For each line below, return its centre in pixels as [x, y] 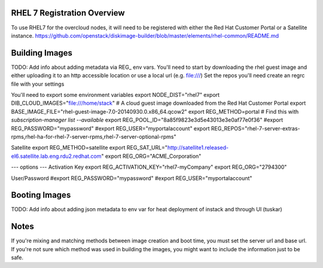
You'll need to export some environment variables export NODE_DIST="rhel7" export [115, 95]
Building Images [42, 53]
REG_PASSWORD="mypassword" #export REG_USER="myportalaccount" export [110, 128]
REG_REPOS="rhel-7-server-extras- [255, 128]
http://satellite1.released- [198, 148]
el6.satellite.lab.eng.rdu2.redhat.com [56, 156]
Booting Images [41, 195]
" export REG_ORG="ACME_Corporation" [151, 156]
